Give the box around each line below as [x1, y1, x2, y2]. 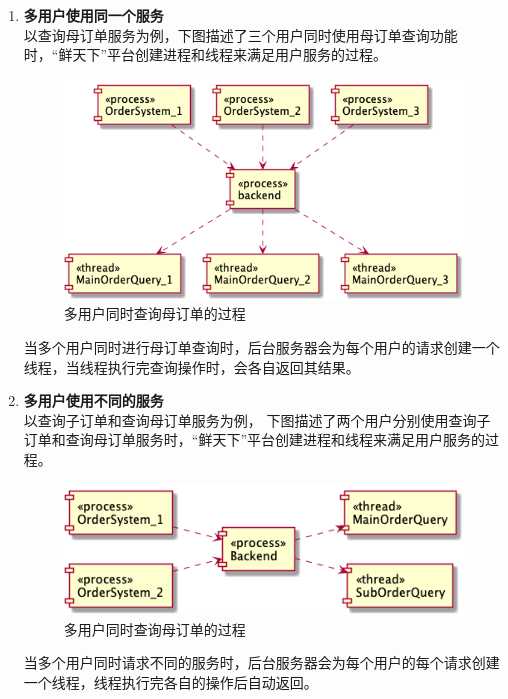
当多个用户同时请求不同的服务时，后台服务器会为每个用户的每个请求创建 [23, 652, 500, 673]
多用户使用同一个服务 [23, 5, 164, 25]
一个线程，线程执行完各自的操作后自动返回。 [23, 671, 318, 692]
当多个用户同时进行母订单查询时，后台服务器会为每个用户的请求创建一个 [23, 336, 500, 357]
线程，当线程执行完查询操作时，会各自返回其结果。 [23, 356, 360, 377]
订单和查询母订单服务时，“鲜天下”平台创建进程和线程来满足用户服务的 [23, 429, 486, 450]
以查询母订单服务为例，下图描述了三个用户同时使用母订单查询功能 [23, 24, 458, 45]
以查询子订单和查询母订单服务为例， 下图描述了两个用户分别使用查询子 [23, 409, 491, 430]
